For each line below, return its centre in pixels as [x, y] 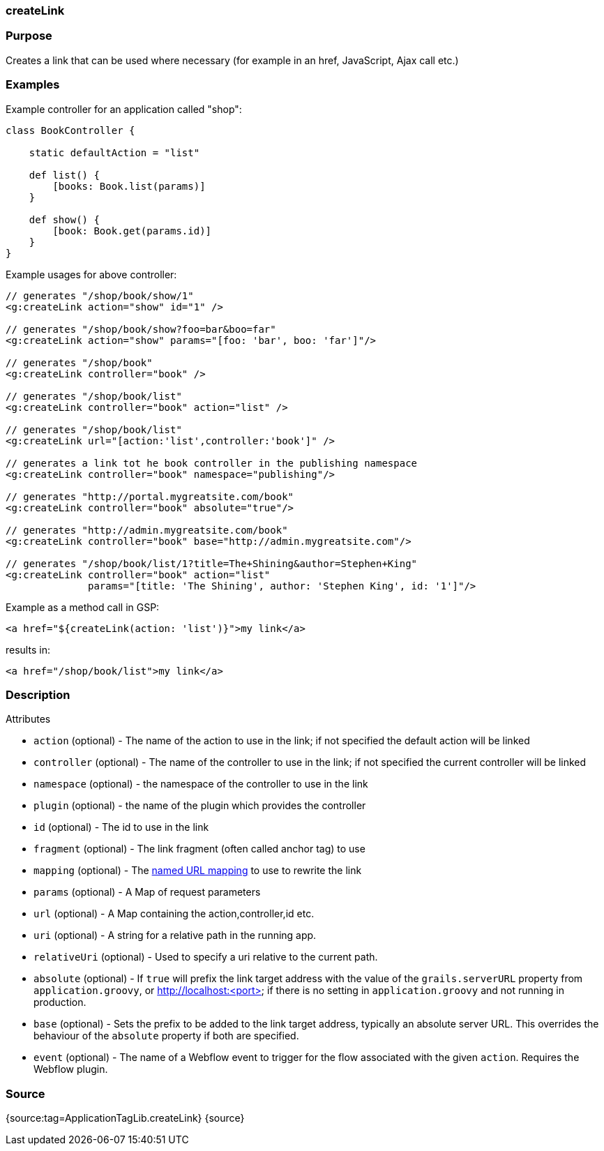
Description [38, 694]
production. [60, 1002]
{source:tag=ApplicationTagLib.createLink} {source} [125, 1118]
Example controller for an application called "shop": [124, 109]
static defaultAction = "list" [114, 152]
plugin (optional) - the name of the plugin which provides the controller [200, 806]
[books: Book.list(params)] [129, 186]
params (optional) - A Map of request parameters [147, 892]
